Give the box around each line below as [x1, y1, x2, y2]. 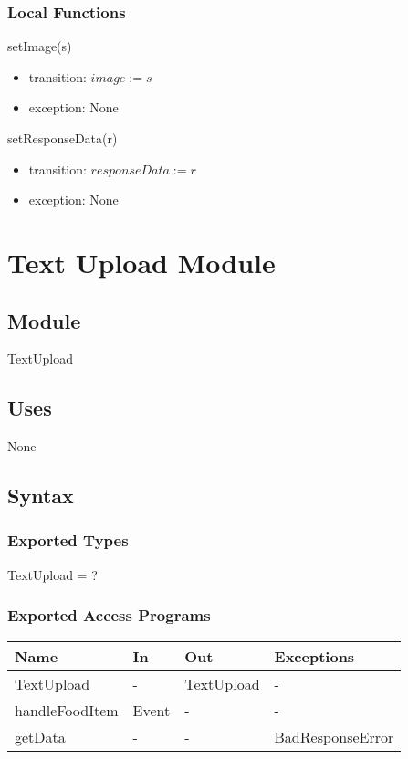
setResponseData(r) [7, 129, 118, 147]
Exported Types [7, 529, 129, 552]
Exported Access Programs [7, 604, 211, 627]
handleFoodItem [15, 699, 119, 721]
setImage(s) [7, 37, 72, 56]
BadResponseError [274, 725, 394, 747]
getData [15, 725, 66, 747]
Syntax [7, 481, 74, 510]
